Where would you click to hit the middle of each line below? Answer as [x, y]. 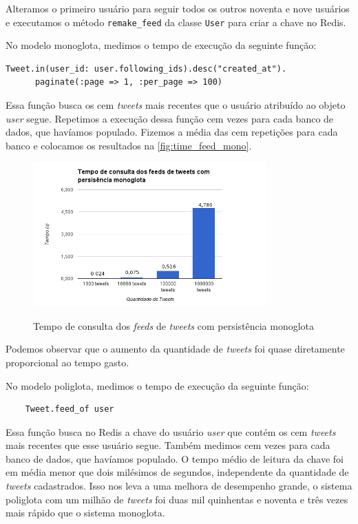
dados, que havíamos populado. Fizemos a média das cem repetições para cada [172, 132]
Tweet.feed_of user [70, 409]
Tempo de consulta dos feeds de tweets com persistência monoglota [174, 325]
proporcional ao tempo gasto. [67, 362]
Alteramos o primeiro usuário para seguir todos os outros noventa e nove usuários [178, 8]
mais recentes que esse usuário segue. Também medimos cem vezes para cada [168, 445]
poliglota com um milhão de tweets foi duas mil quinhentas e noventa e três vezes [177, 499]
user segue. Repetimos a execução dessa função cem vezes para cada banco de [170, 118]
